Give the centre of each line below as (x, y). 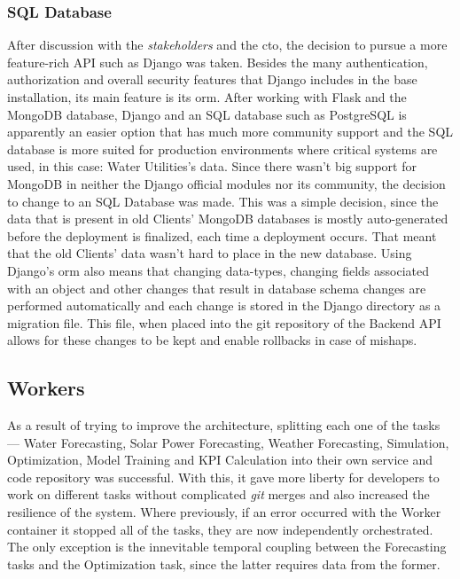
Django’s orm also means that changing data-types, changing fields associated (218, 270)
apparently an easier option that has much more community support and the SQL (230, 132)
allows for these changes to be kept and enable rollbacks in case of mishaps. (212, 340)
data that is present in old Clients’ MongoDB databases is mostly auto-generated (228, 219)
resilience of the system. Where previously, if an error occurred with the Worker (224, 512)
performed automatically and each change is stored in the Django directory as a (224, 305)
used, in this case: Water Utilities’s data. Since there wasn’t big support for (212, 166)
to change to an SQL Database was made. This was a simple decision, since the (223, 201)
